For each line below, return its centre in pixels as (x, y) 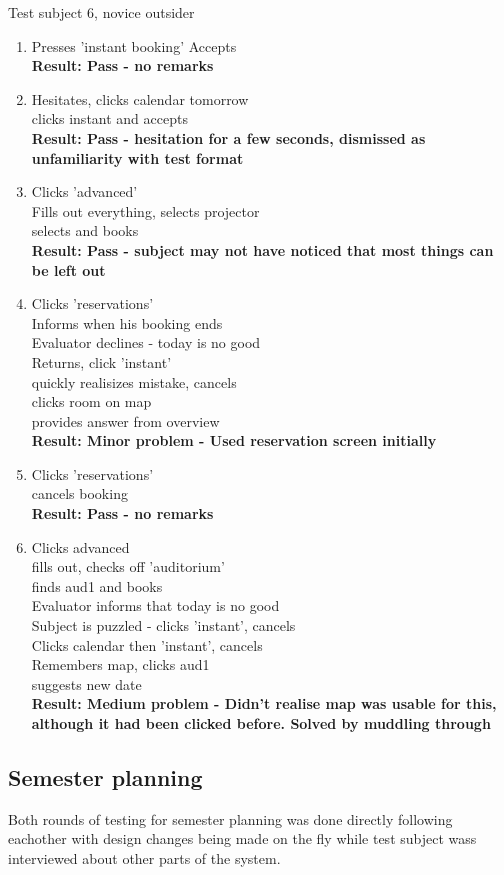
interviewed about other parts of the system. (144, 857)
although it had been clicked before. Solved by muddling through (261, 723)
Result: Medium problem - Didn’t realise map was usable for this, (264, 703)
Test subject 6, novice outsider (101, 12)
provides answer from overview (125, 420)
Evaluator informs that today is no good (155, 605)
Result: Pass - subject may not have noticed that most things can (262, 249)
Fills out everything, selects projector (145, 210)
